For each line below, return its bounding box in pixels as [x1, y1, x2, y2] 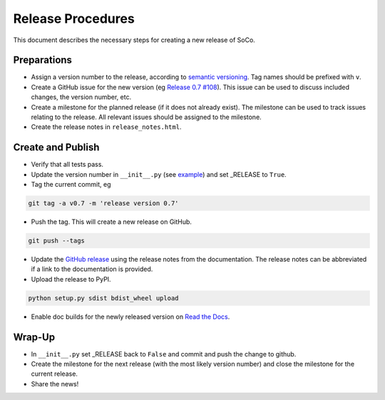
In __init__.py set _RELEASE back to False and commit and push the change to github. [31, 349, 297, 358]
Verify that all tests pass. [31, 160, 103, 169]
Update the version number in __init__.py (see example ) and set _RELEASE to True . [31, 170, 287, 178]
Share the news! [31, 379, 79, 388]
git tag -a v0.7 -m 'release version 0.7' [28, 200, 179, 207]
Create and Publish [13, 141, 100, 153]
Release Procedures [13, 11, 135, 26]
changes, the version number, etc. [31, 93, 132, 101]
